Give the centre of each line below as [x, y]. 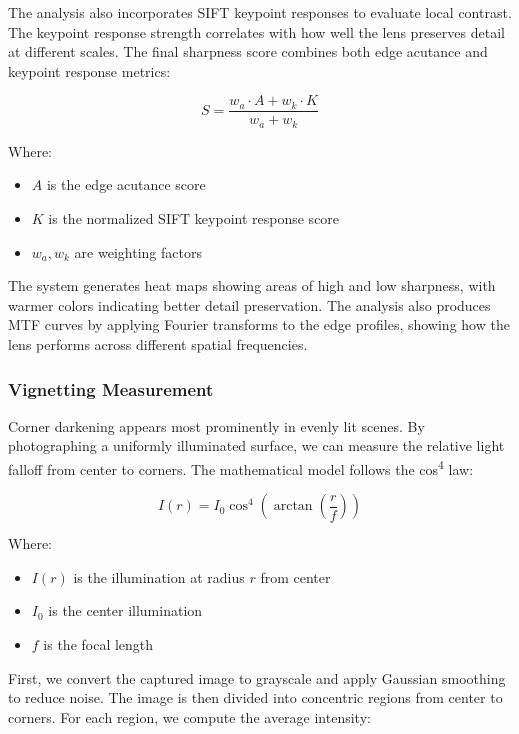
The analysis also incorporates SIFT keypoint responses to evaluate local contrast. [260, 12]
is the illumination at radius [159, 576]
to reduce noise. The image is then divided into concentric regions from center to [255, 697]
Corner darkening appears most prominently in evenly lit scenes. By [216, 425]
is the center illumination [125, 610]
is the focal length [98, 644]
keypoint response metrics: [89, 70]
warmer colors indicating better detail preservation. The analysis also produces [249, 304]
